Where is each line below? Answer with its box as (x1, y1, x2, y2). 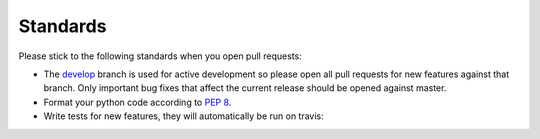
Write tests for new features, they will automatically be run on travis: (43, 110, 324, 122)
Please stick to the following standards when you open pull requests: (18, 50, 302, 62)
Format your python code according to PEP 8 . (43, 96, 232, 108)
